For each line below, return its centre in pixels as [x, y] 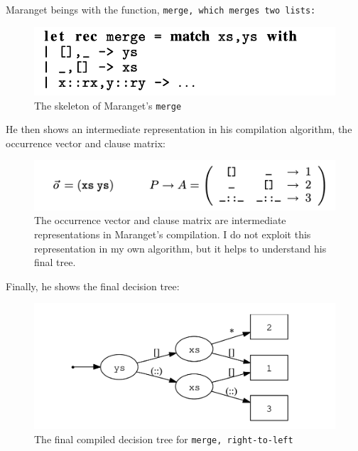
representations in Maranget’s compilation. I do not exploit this [173, 234]
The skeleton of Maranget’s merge [108, 105]
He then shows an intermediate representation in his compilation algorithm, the [179, 129]
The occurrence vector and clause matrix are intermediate [160, 220]
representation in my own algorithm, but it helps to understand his [180, 248]
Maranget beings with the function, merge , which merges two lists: [161, 9]
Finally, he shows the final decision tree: [93, 286]
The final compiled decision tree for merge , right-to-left [164, 439]
